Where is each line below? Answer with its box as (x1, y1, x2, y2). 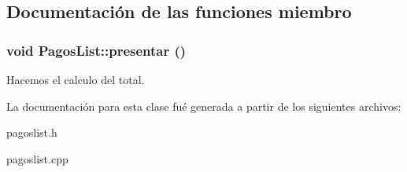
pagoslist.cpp (6, 150, 68, 167)
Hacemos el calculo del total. (6, 71, 145, 87)
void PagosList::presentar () (6, 40, 187, 60)
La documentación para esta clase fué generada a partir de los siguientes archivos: (6, 97, 401, 114)
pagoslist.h (6, 124, 57, 141)
